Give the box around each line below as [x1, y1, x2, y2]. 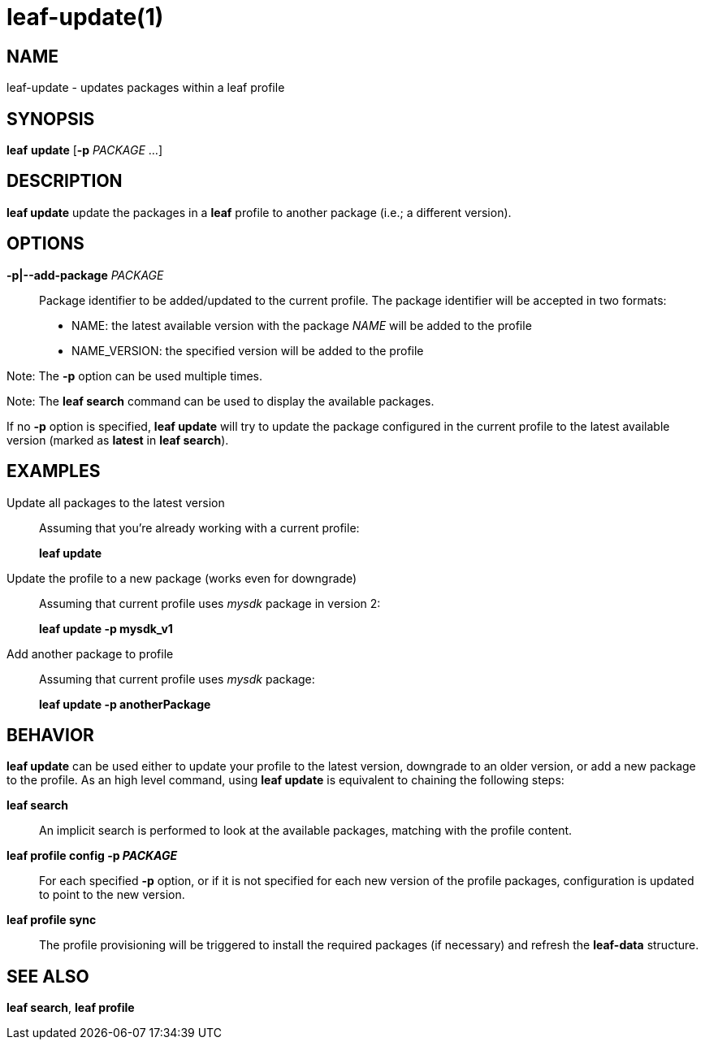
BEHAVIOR [6, 724, 94, 745]
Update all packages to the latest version [6, 495, 225, 510]
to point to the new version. [39, 888, 185, 902]
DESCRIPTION [6, 171, 123, 192]
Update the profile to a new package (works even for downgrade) [6, 571, 357, 585]
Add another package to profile [6, 646, 174, 661]
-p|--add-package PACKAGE [6, 267, 164, 282]
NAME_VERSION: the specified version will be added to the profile [71, 343, 424, 358]
